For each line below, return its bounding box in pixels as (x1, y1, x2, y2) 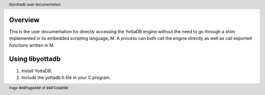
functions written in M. (9, 42, 55, 48)
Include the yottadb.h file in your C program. (21, 75, 111, 80)
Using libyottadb (9, 55, 61, 63)
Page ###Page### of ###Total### (9, 86, 69, 91)
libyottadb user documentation (9, 2, 61, 7)
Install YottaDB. (21, 68, 53, 74)
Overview (9, 16, 40, 24)
